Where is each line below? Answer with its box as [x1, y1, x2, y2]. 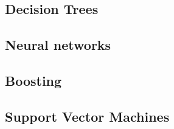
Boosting [5, 71, 62, 89]
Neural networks [5, 35, 111, 54]
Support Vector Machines [5, 106, 170, 125]
